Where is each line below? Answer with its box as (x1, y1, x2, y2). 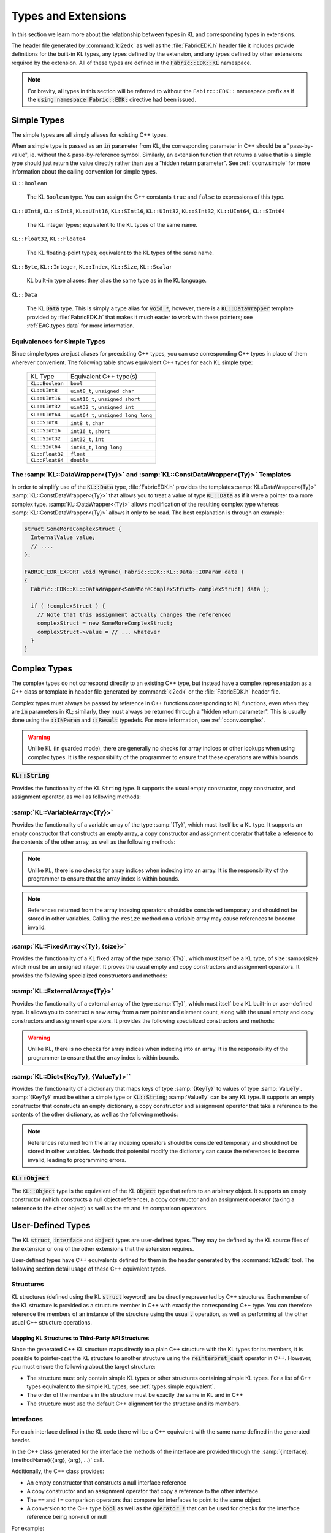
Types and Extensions (11, 9, 127, 23)
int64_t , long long (70, 442, 123, 451)
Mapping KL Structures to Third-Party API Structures (11, 1334, 150, 1342)
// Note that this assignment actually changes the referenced (37, 611, 232, 618)
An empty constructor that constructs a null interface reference (26, 1478, 187, 1486)
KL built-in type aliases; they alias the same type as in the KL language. (26, 277, 207, 285)
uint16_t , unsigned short (70, 394, 140, 403)
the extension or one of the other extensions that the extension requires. (11, 1245, 194, 1252)
